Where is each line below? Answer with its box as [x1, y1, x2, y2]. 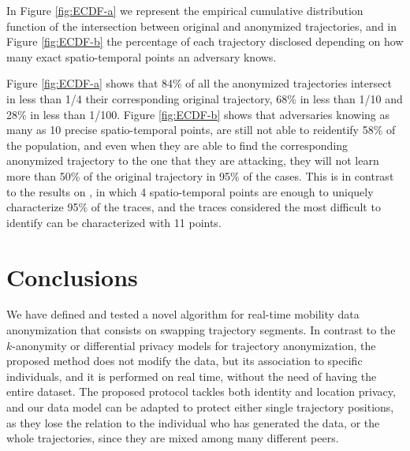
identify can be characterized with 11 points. [6, 214, 222, 230]
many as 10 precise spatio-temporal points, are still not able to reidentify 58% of [6, 121, 396, 138]
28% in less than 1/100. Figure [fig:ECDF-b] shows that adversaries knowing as [6, 106, 389, 122]
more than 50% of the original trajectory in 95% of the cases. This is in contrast [6, 167, 394, 184]
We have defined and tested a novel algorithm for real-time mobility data [6, 306, 360, 322]
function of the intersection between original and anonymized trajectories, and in [6, 17, 397, 34]
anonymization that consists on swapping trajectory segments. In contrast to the [6, 322, 396, 338]
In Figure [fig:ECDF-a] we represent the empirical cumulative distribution [6, 2, 363, 18]
